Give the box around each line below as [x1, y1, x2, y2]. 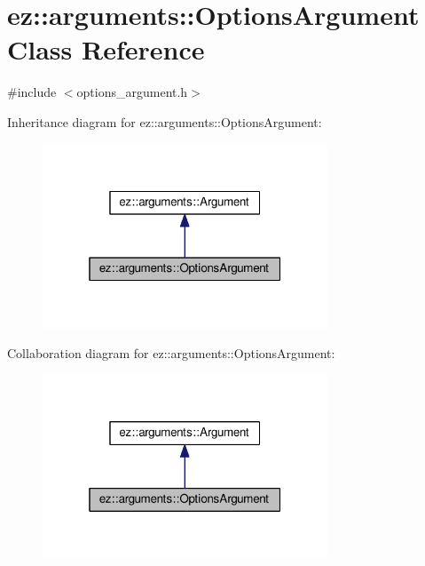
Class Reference [7, 31, 205, 68]
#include [7, 83, 57, 101]
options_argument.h [76, 83, 188, 101]
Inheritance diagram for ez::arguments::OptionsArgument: [7, 112, 322, 131]
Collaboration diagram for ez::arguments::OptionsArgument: [7, 343, 335, 362]
